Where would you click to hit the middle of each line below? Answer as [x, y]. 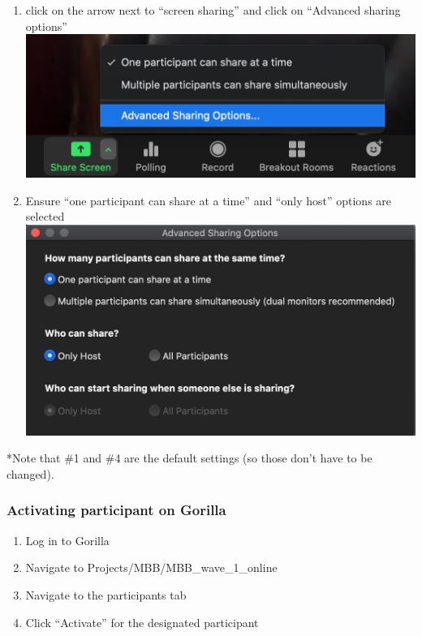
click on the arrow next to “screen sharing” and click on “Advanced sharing [213, 10]
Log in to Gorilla [67, 540]
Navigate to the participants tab [106, 594]
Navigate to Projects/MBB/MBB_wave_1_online [151, 567]
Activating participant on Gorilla [116, 510]
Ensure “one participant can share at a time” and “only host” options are [209, 200]
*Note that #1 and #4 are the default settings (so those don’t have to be [189, 458]
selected [45, 216]
